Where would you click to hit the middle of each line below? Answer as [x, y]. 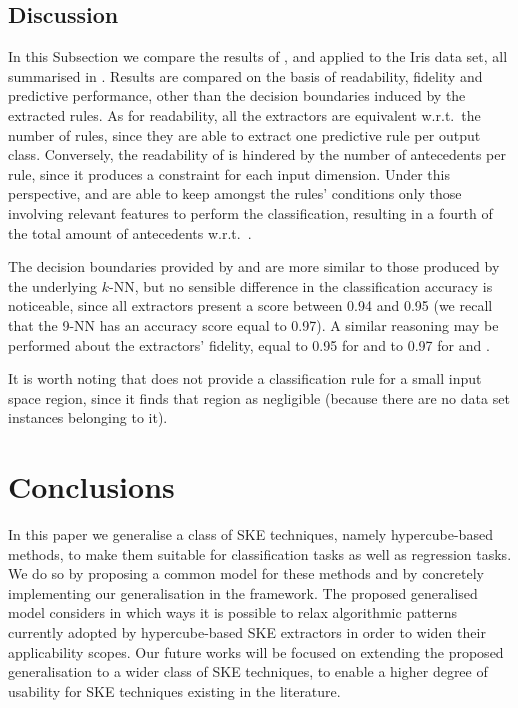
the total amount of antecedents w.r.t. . [130, 232]
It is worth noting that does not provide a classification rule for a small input [245, 378]
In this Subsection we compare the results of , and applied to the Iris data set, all [258, 56]
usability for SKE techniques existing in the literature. [174, 690]
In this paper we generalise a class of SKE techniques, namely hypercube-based [250, 534]
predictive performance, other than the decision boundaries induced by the [237, 95]
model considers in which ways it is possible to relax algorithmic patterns [233, 612]
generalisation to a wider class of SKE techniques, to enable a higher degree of [248, 671]
